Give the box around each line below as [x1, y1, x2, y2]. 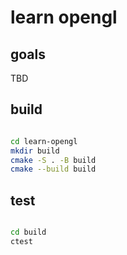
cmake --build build [10, 164, 97, 175]
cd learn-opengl [10, 136, 78, 146]
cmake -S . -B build [10, 155, 97, 165]
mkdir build [10, 146, 60, 156]
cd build [10, 227, 47, 238]
